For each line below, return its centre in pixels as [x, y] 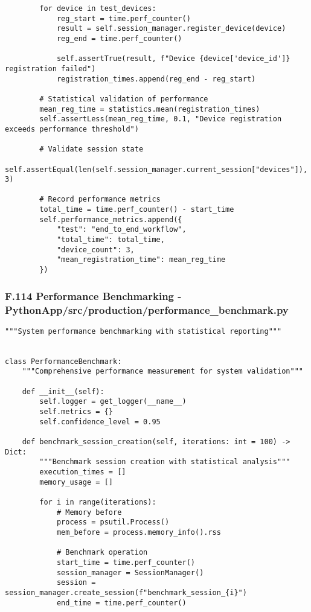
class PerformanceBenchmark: [63, 361]
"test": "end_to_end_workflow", [121, 230]
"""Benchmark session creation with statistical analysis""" [165, 462]
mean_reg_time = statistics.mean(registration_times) [150, 109]
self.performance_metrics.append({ [111, 219]
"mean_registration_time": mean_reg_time [141, 260]
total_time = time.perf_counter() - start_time [137, 210]
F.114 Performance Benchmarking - [93, 295]
